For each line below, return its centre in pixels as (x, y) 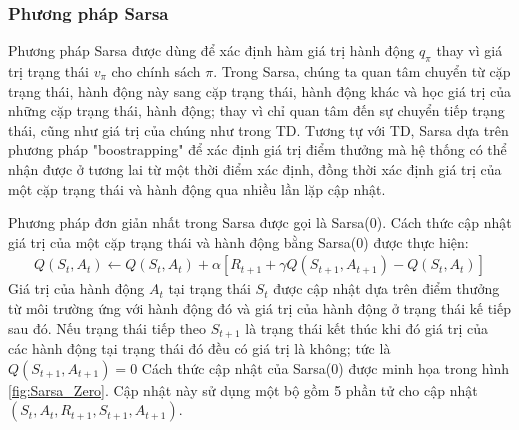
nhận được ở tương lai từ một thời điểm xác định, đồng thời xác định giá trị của (255, 168)
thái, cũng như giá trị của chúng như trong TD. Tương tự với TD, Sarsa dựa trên (258, 129)
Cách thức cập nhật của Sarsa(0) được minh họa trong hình (325, 367)
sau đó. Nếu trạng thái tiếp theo (107, 327)
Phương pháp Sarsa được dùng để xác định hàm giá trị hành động (211, 50)
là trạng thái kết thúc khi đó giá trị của (367, 327)
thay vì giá (469, 50)
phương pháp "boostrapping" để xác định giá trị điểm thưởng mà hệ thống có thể (257, 149)
